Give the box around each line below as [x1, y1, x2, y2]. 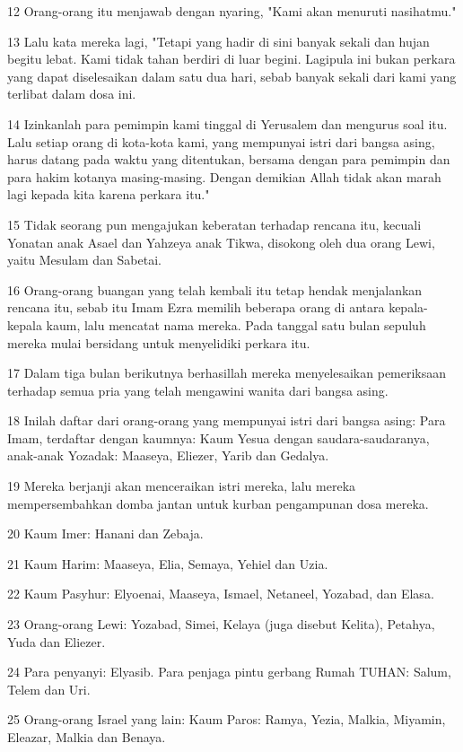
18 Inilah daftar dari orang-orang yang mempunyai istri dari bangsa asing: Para [7, 411, 446, 430]
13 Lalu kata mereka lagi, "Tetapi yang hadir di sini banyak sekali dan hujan [7, 31, 430, 50]
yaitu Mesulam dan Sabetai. [7, 250, 162, 269]
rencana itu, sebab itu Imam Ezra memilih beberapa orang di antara [7, 298, 385, 317]
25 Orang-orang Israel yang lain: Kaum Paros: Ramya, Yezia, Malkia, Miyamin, [7, 710, 446, 729]
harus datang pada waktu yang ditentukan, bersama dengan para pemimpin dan [7, 150, 450, 169]
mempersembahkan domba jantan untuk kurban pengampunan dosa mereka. [7, 494, 429, 512]
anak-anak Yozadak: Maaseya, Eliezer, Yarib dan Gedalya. [7, 446, 329, 465]
